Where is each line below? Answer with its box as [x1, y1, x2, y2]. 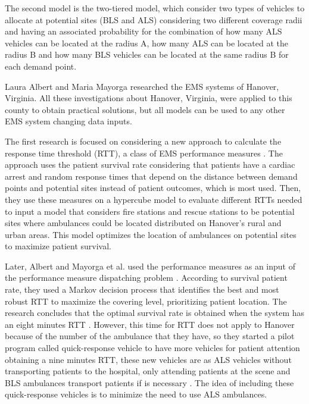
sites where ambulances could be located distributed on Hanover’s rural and [5, 217, 282, 229]
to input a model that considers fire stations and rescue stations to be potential [5, 205, 295, 217]
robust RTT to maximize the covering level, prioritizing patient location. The [5, 295, 287, 307]
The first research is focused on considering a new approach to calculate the [5, 134, 282, 147]
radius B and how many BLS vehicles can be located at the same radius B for [5, 48, 289, 61]
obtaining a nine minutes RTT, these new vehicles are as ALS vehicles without [5, 353, 292, 365]
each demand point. [5, 59, 77, 72]
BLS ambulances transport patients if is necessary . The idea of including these [5, 376, 294, 389]
